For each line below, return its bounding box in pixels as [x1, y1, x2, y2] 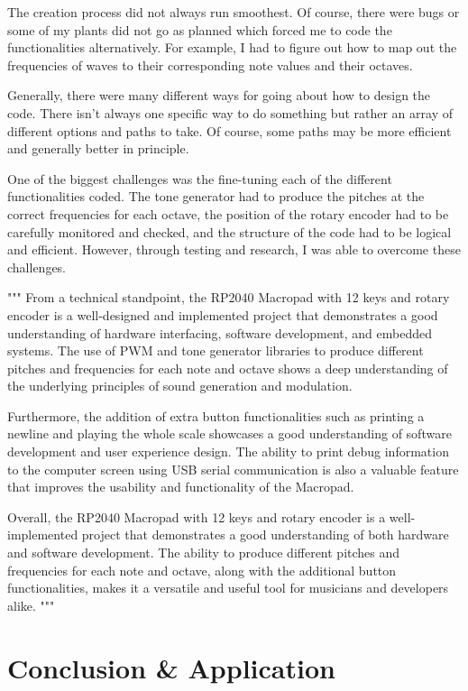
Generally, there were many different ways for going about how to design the [7, 86, 431, 105]
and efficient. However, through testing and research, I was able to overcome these [7, 240, 461, 259]
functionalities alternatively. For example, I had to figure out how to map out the [7, 38, 457, 57]
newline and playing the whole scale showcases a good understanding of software [7, 424, 452, 443]
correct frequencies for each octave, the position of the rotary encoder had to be [7, 204, 449, 223]
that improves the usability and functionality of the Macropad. [7, 477, 354, 496]
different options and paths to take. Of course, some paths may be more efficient [7, 121, 452, 140]
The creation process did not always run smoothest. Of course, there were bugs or [7, 3, 460, 21]
